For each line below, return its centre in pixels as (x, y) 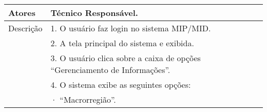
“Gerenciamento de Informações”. (110, 70)
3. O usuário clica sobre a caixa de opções (126, 58)
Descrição (25, 28)
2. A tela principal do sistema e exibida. (122, 43)
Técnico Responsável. (94, 13)
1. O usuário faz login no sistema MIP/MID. (131, 28)
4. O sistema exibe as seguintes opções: (121, 85)
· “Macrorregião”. (83, 99)
